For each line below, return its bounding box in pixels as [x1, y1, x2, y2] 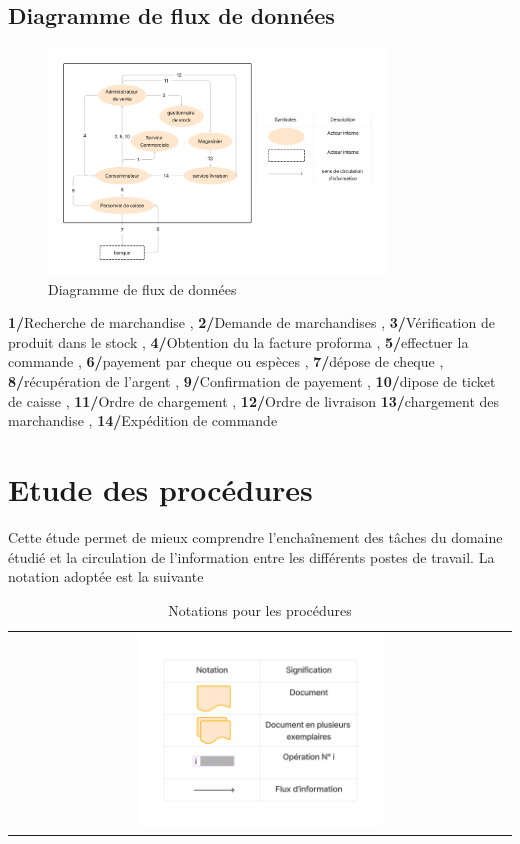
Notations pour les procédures [168, 599, 352, 620]
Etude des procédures [8, 469, 313, 510]
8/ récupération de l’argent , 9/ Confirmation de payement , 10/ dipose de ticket [8, 371, 496, 392]
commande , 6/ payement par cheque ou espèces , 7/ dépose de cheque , [8, 351, 444, 372]
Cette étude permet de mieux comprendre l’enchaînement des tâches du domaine [8, 526, 503, 547]
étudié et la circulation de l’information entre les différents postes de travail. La [8, 546, 495, 567]
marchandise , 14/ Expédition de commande [8, 410, 278, 431]
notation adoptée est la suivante [8, 566, 204, 587]
